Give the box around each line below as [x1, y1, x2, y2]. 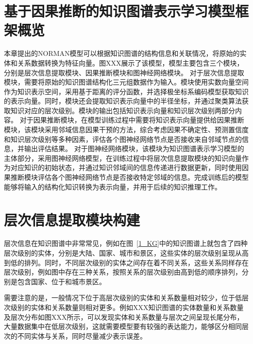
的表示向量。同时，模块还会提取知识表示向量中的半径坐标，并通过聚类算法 [4, 96, 242, 106]
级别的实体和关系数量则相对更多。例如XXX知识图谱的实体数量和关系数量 [10, 302, 244, 312]
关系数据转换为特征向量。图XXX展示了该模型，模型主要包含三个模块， [17, 57, 244, 68]
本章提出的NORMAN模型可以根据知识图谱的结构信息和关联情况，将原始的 [4, 48, 240, 58]
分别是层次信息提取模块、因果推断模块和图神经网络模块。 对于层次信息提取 [4, 67, 244, 77]
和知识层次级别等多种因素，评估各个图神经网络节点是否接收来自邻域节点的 [4, 134, 242, 144]
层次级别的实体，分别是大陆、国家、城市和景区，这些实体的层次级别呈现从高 [4, 247, 249, 258]
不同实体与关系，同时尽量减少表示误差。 [17, 330, 147, 341]
